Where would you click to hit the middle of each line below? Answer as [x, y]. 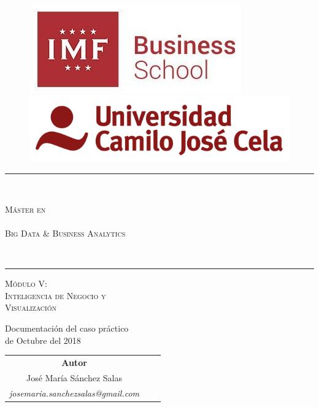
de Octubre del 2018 [43, 340]
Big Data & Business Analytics [65, 233]
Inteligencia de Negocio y [56, 295]
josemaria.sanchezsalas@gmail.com [75, 393]
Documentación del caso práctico [67, 328]
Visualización [31, 307]
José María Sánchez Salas [74, 377]
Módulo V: [26, 283]
